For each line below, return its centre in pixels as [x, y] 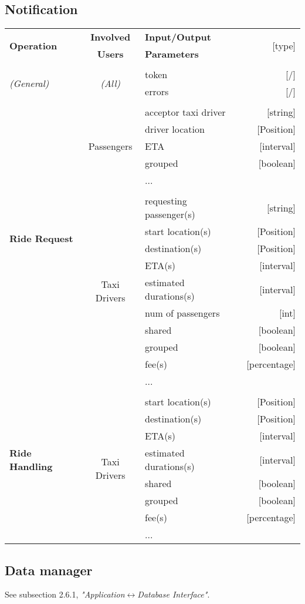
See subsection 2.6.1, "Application [65, 594]
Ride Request [41, 238]
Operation [33, 45]
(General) [29, 83]
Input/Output [178, 37]
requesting [166, 201]
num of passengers [182, 313]
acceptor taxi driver [185, 112]
